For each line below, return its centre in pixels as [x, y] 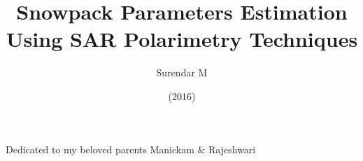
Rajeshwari [232, 149]
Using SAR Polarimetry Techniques [182, 39]
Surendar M [182, 72]
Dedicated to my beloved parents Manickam [100, 149]
